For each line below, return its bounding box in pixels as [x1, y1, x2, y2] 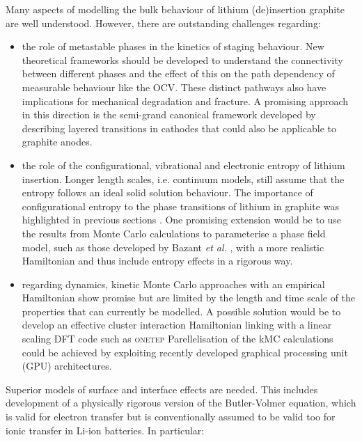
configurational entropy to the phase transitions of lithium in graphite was [22, 198, 339, 213]
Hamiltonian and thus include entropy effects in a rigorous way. [22, 253, 293, 268]
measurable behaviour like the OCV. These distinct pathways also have [22, 79, 326, 94]
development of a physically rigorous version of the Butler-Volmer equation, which [6, 395, 356, 410]
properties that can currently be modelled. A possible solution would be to [22, 303, 341, 318]
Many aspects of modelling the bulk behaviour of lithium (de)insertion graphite [6, 2, 345, 16]
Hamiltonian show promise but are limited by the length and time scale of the [22, 290, 356, 305]
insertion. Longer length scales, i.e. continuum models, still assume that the [22, 171, 345, 186]
